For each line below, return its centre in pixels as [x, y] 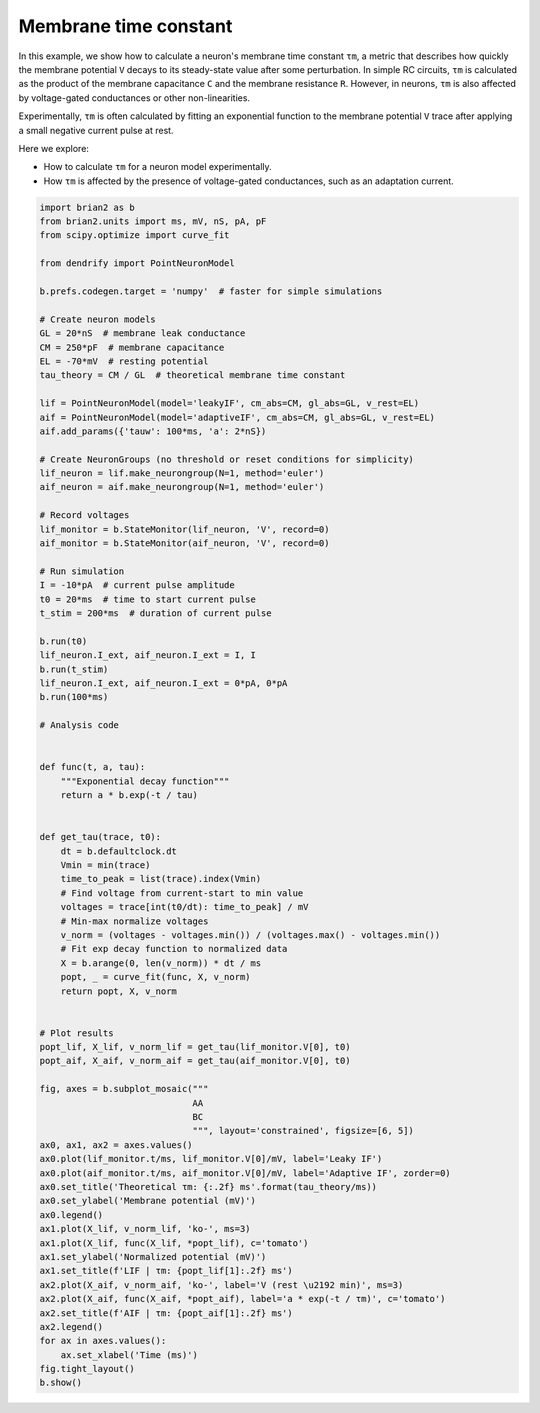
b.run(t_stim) [74, 669]
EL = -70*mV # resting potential [124, 361]
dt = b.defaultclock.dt [118, 851]
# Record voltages [84, 515]
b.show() [61, 1383]
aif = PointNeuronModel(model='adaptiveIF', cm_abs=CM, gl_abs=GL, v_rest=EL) [237, 417]
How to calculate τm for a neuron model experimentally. [157, 167]
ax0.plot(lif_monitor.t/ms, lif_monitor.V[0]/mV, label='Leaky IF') [211, 1159]
